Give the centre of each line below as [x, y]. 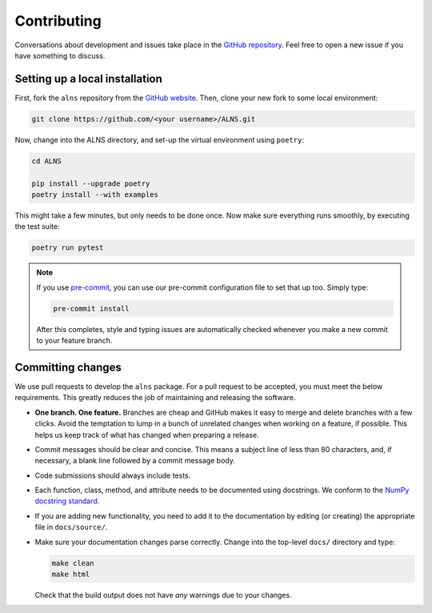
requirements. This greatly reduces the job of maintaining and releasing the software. [155, 398]
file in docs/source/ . [71, 527]
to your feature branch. [74, 341]
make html [71, 575]
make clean [73, 563]
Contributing [58, 21]
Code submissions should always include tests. [113, 475]
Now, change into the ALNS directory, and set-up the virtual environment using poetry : [159, 139]
